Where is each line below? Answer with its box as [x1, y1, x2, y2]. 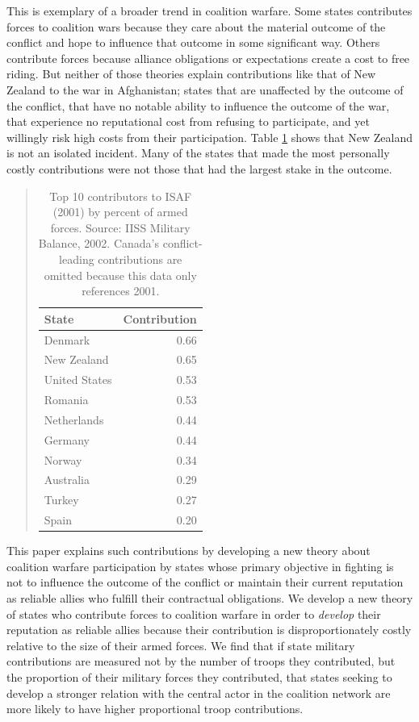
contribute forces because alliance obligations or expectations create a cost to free [6, 49, 410, 66]
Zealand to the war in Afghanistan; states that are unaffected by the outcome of [6, 81, 404, 98]
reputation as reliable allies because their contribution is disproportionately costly [6, 621, 412, 638]
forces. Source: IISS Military [50, 219, 191, 236]
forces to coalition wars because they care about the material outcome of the [6, 18, 386, 35]
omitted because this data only [44, 266, 197, 283]
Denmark [44, 331, 90, 348]
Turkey [44, 491, 79, 508]
